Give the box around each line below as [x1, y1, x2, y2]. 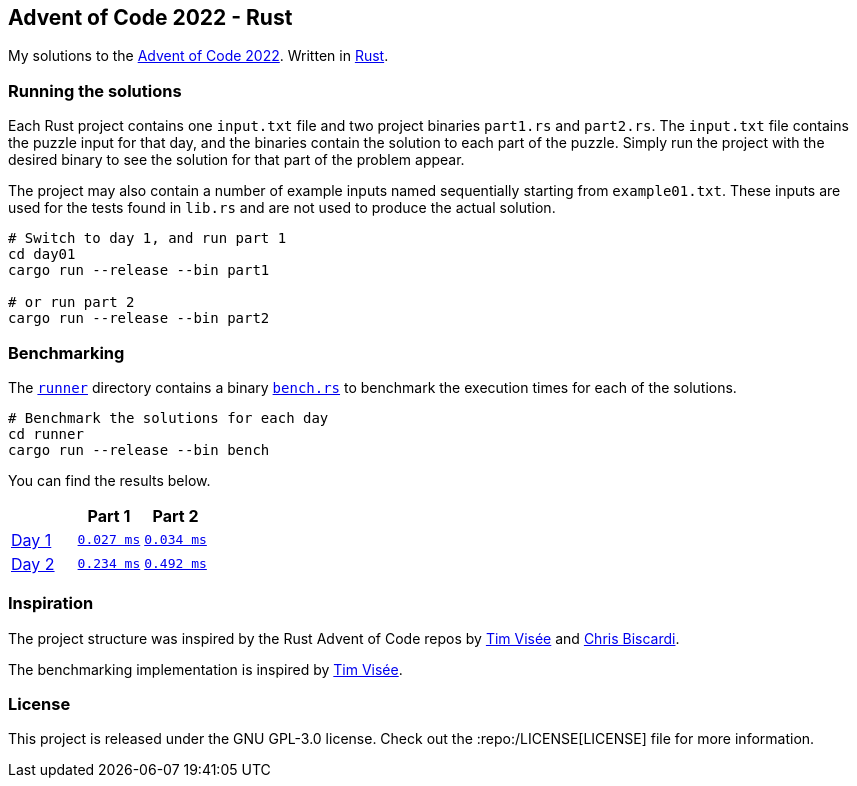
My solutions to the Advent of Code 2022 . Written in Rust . [8, 47, 389, 65]
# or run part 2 [8, 294, 135, 311]
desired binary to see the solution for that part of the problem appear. [8, 151, 465, 169]
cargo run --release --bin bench [8, 441, 270, 458]
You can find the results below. [8, 471, 211, 489]
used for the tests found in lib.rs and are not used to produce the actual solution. [8, 199, 556, 217]
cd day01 [8, 246, 76, 263]
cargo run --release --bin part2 [8, 310, 270, 327]
